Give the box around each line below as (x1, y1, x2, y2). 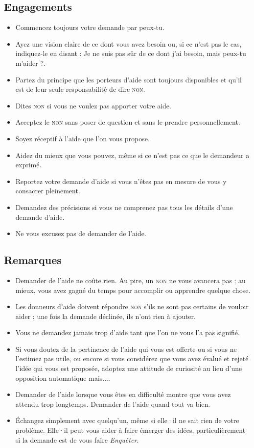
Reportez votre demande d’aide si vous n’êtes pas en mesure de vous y (15, 176, 227, 186)
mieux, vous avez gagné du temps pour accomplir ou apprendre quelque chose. (15, 285, 251, 295)
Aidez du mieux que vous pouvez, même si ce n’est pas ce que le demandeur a (15, 150, 250, 160)
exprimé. (15, 159, 42, 170)
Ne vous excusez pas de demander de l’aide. (15, 228, 146, 238)
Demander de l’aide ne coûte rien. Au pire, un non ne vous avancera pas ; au (15, 275, 246, 285)
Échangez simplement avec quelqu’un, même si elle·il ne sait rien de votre (15, 415, 239, 425)
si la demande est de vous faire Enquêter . (15, 434, 139, 445)
